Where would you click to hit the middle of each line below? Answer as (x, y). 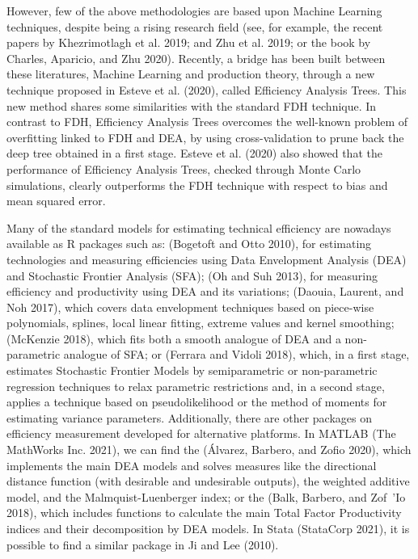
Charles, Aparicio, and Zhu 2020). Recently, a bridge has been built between (196, 58)
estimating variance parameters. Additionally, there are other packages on (189, 417)
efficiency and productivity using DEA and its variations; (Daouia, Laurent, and (205, 291)
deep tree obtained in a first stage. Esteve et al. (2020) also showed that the (194, 153)
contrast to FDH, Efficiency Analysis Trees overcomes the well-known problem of (207, 122)
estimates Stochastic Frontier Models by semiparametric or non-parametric (192, 370)
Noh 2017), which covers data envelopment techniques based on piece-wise (190, 307)
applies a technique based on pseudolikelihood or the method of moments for (197, 402)
